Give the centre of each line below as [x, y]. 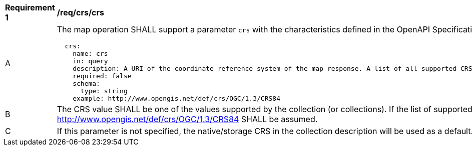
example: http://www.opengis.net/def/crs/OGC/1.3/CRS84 [176, 98]
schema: [86, 83]
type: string [104, 91]
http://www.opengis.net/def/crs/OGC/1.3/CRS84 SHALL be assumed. [187, 119]
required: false [102, 76]
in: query [90, 61]
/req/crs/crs [80, 12]
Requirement [30, 7]
